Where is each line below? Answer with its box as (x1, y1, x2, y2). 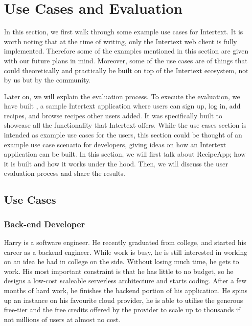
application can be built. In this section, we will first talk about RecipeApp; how (4, 149, 246, 159)
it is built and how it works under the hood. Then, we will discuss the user (4, 158, 228, 168)
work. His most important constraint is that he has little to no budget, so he (4, 266, 233, 276)
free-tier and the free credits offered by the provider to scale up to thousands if (4, 304, 240, 315)
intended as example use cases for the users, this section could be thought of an (4, 130, 242, 140)
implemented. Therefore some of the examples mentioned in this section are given (4, 46, 249, 56)
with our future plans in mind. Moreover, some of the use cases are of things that (4, 55, 248, 65)
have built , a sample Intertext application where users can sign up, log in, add (4, 101, 241, 111)
